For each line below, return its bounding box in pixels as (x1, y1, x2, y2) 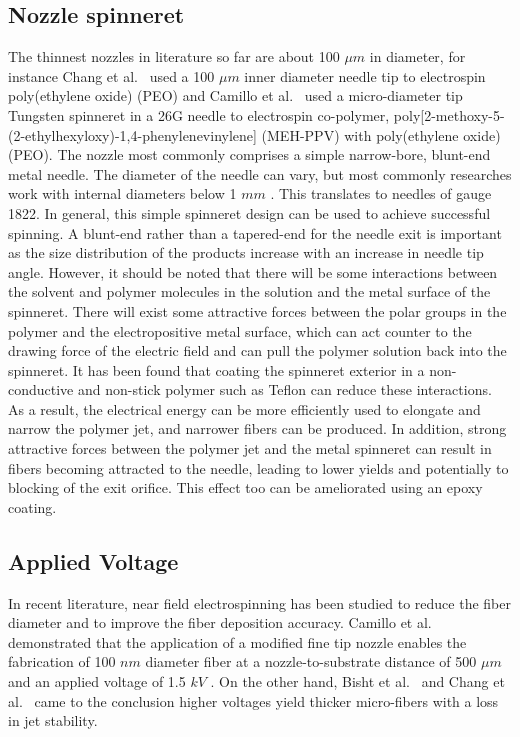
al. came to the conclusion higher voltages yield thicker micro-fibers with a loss (8, 690, 499, 711)
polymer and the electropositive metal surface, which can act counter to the (8, 320, 472, 341)
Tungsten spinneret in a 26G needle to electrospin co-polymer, (8, 104, 390, 125)
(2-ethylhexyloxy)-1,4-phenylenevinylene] (8, 124, 257, 145)
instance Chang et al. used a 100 (8, 65, 215, 86)
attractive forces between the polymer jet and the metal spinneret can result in (8, 438, 492, 459)
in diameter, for (369, 46, 466, 67)
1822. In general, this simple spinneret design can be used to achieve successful (8, 202, 491, 223)
